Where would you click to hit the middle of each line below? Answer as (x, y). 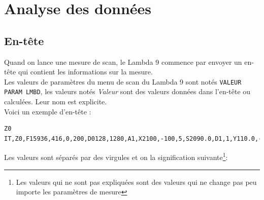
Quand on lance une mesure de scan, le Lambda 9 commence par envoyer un (123, 62)
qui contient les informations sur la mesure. (85, 72)
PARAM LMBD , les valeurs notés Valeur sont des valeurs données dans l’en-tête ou (127, 91)
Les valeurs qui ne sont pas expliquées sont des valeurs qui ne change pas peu (136, 182)
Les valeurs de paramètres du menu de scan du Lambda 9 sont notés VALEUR (123, 81)
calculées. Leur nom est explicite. (56, 102)
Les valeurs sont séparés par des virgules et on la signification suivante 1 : (116, 156)
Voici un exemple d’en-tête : (48, 111)
